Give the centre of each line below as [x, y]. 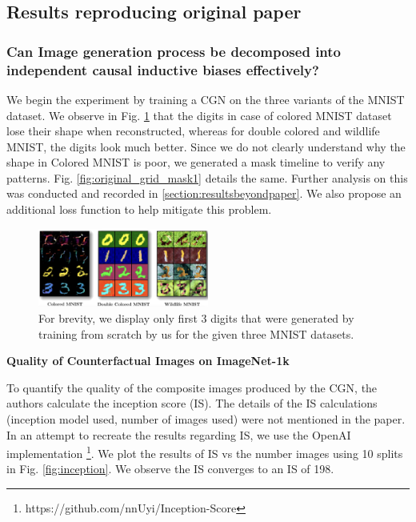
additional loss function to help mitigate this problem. [139, 209]
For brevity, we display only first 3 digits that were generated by [196, 317]
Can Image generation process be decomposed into [174, 51]
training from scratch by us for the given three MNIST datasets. [196, 333]
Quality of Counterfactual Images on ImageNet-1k [148, 361]
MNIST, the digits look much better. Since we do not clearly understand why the [206, 146]
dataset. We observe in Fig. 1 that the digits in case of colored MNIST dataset [199, 115]
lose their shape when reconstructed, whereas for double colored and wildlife [193, 131]
